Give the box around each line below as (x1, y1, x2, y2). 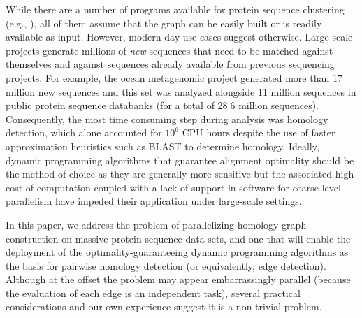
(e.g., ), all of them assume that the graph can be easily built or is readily (6, 15, 322, 30)
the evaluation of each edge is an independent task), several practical (6, 285, 301, 300)
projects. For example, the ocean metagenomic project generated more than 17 (6, 70, 342, 85)
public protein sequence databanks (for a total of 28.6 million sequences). (6, 98, 319, 113)
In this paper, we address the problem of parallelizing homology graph (6, 217, 307, 231)
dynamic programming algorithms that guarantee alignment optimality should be (6, 152, 354, 167)
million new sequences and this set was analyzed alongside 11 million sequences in (6, 84, 356, 99)
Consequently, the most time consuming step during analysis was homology (6, 111, 328, 126)
